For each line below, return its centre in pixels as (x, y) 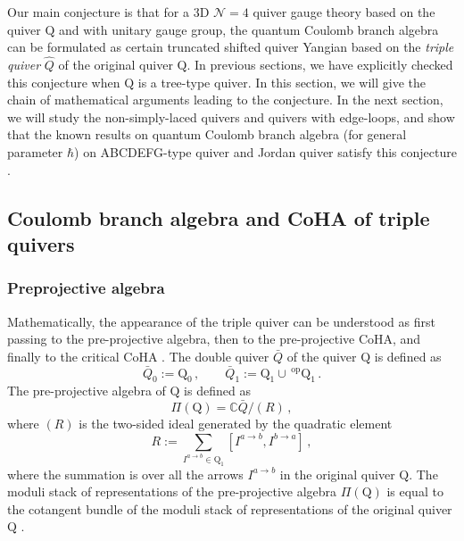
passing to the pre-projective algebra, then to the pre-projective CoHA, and (214, 339)
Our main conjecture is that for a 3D (108, 12)
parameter (35, 151)
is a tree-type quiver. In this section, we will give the (282, 82)
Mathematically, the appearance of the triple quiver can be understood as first (221, 321)
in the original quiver (337, 474)
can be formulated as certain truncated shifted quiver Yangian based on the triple (231, 47)
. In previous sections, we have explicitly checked (320, 64)
